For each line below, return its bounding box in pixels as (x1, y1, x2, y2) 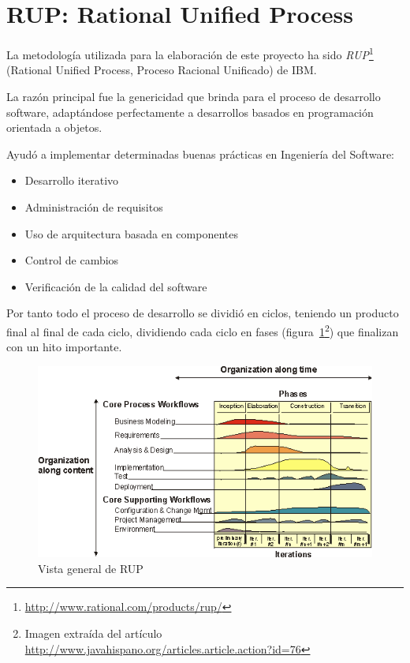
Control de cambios (24, 252, 119, 268)
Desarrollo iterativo (24, 172, 119, 189)
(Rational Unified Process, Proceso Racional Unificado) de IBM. (6, 62, 317, 78)
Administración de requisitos (24, 198, 163, 215)
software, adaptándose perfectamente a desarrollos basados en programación (6, 103, 374, 120)
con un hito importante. (6, 339, 122, 355)
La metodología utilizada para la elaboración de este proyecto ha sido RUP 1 (6, 44, 374, 62)
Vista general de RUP (38, 560, 143, 576)
